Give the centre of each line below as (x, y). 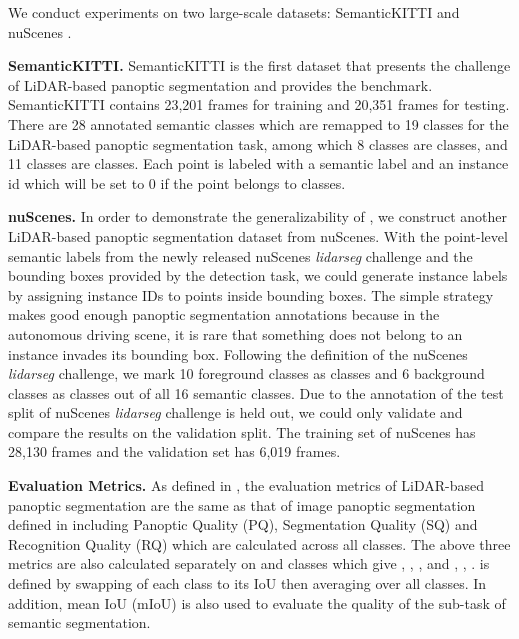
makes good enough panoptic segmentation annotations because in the (224, 314)
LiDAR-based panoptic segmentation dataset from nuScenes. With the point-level (258, 235)
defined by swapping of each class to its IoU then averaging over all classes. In (247, 583)
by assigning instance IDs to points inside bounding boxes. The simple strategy (251, 294)
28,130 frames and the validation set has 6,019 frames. (174, 451)
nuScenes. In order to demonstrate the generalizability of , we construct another (257, 216)
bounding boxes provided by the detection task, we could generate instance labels (258, 275)
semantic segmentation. (79, 622)
